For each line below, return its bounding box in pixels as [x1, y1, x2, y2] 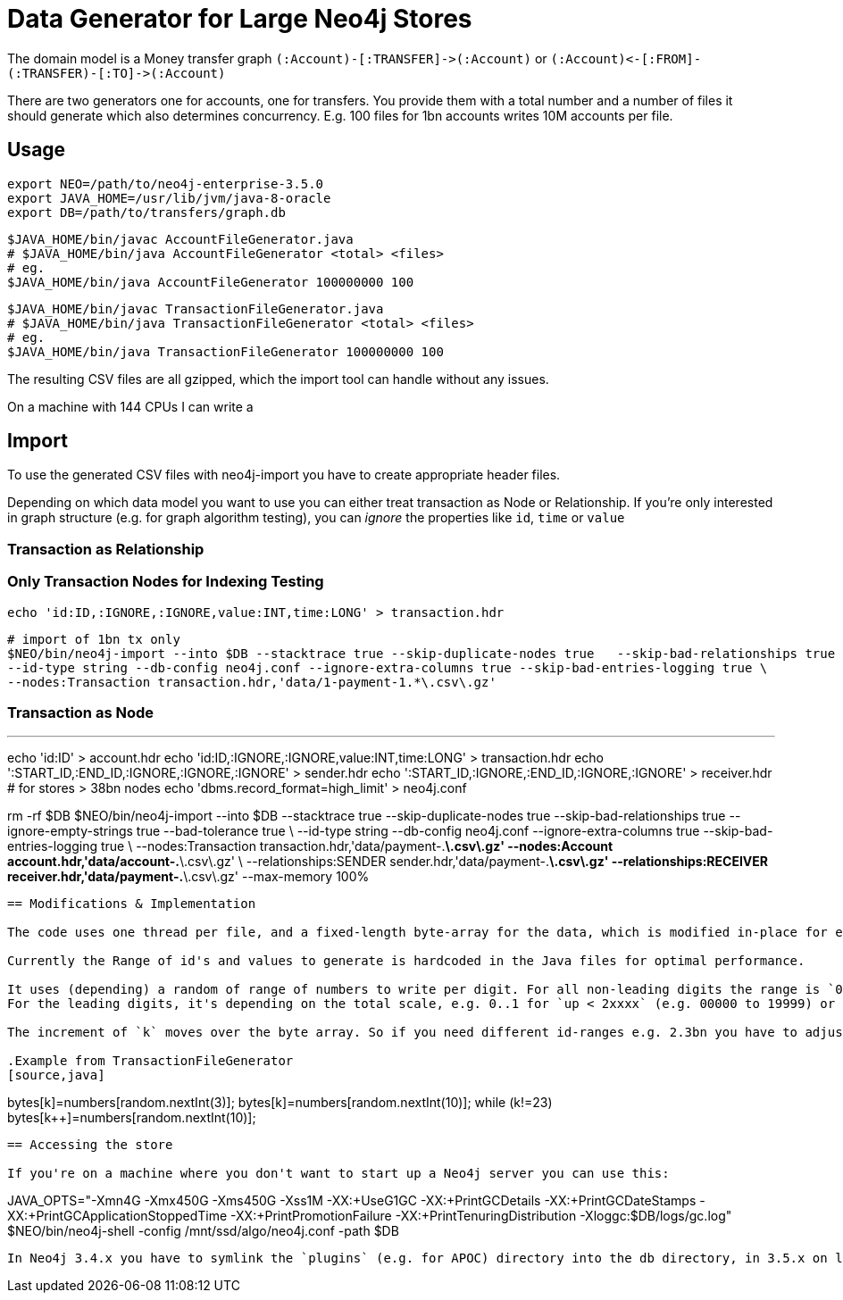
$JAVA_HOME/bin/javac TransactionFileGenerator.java [7, 301, 384, 316]
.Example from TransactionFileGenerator [7, 1054, 294, 1069]
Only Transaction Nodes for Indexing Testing [7, 572, 324, 591]
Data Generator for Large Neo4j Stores [7, 4, 472, 34]
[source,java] [7, 1068, 105, 1083]
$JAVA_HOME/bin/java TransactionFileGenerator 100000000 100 [7, 344, 444, 359]
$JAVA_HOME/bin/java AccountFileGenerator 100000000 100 [7, 274, 414, 289]
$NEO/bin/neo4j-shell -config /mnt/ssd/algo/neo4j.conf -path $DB [7, 1223, 399, 1239]
